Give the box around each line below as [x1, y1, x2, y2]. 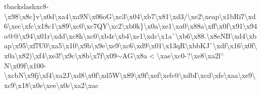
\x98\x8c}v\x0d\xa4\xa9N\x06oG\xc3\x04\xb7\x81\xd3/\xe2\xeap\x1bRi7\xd [4, 11, 256, 21]
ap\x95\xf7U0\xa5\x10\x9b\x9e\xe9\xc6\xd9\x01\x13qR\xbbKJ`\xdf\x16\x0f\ [4, 40, 257, 51]
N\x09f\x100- [4, 60, 46, 70]
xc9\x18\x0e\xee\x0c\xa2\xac [4, 79, 99, 90]
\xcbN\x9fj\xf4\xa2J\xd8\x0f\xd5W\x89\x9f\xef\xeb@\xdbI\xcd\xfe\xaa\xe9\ [4, 70, 256, 80]
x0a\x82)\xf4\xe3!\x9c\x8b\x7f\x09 [4, 50, 117, 60]
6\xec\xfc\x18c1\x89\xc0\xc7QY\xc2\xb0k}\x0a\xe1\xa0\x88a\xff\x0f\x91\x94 [4, 21, 257, 31]
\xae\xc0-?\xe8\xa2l [156, 50, 221, 60]
